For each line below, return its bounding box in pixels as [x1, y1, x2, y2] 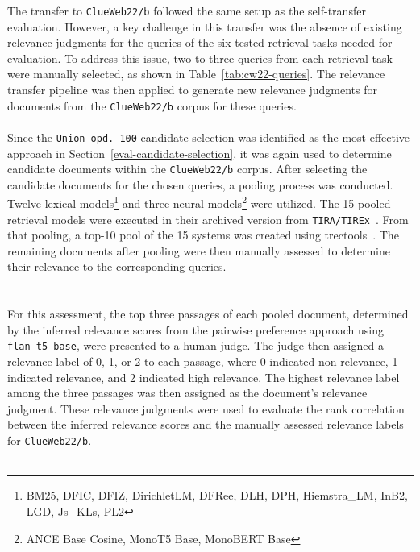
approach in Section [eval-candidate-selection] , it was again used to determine [7, 144, 392, 161]
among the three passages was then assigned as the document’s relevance [7, 384, 368, 401]
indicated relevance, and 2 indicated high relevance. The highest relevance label [7, 368, 400, 385]
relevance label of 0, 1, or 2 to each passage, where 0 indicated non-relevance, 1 [7, 353, 398, 370]
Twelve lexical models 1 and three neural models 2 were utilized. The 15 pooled [7, 193, 391, 212]
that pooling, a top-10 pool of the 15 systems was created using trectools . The [7, 226, 399, 243]
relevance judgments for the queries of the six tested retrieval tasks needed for [7, 34, 393, 51]
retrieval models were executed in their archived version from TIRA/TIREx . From [7, 210, 409, 227]
